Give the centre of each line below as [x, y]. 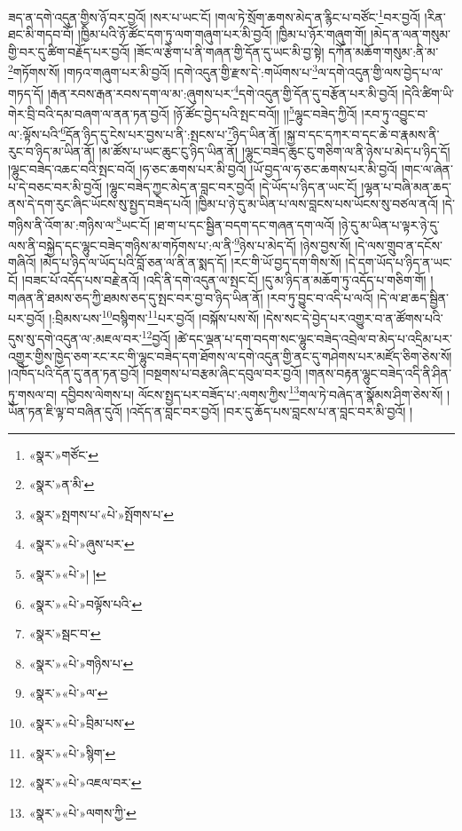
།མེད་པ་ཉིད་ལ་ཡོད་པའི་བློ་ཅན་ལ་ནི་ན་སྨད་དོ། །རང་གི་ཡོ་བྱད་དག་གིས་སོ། [191, 262]
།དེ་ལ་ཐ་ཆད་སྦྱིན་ [413, 297]
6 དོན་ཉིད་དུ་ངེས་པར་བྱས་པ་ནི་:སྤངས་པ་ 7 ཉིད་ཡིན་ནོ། [170, 133]
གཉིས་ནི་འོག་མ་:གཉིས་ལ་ [63, 224]
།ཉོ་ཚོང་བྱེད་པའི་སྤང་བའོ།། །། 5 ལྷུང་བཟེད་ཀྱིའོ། [265, 112]
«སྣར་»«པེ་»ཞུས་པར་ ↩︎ [82, 544]
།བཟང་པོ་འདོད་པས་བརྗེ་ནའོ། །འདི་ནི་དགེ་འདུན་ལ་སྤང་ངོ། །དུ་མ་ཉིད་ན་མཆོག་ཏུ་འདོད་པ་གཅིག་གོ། [224, 279]
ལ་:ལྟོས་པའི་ [35, 134]
